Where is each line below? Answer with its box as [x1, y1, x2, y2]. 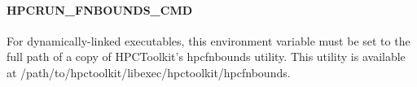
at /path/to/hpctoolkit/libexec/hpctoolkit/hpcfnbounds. [7, 63, 291, 80]
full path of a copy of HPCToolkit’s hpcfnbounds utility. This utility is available [7, 48, 406, 65]
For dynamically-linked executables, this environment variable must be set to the [7, 32, 410, 49]
